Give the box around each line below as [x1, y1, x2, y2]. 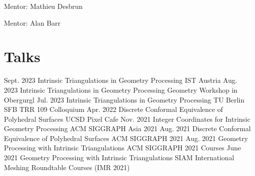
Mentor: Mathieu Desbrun [4, 1, 83, 11]
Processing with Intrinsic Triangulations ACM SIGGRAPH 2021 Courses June [4, 142, 241, 153]
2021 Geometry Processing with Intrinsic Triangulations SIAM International [4, 152, 234, 163]
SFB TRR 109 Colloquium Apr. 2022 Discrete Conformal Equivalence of [4, 104, 223, 114]
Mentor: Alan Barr [4, 17, 61, 28]
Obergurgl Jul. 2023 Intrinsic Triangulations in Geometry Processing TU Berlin [4, 94, 245, 105]
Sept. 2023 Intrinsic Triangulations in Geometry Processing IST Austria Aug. [4, 75, 237, 85]
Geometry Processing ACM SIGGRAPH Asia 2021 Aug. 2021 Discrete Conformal [4, 123, 251, 134]
